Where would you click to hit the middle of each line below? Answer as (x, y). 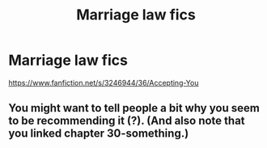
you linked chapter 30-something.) (99, 134)
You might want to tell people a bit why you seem (134, 108)
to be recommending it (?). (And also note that (127, 121)
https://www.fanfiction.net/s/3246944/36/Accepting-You (104, 82)
